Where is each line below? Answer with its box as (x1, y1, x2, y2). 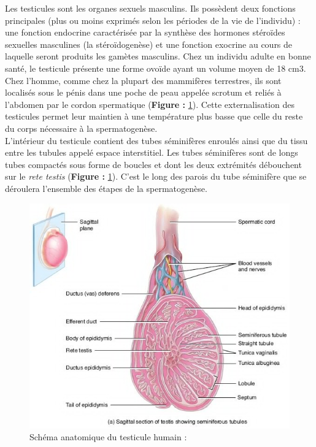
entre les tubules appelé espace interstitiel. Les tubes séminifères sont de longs (5, 146, 298, 159)
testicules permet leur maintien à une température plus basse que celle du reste (5, 110, 303, 123)
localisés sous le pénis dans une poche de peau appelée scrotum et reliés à (5, 86, 282, 99)
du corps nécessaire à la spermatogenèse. (5, 121, 158, 134)
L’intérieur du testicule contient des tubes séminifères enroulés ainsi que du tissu (5, 134, 308, 147)
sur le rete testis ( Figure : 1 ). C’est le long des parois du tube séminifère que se (5, 170, 307, 183)
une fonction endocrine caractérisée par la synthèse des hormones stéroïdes (5, 26, 285, 39)
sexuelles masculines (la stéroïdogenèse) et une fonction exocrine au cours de (5, 37, 293, 50)
